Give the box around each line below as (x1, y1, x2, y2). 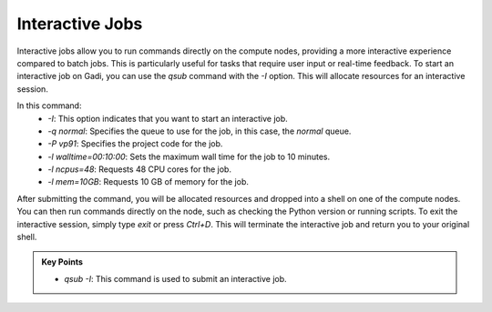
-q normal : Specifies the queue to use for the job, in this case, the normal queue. (47, 126, 352, 136)
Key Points (41, 257, 84, 267)
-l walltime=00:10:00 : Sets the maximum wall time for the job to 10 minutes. (47, 151, 331, 162)
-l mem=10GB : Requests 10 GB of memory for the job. (47, 176, 250, 187)
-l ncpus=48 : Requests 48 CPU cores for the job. (47, 164, 232, 175)
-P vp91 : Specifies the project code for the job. (47, 138, 223, 149)
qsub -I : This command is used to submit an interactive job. (64, 273, 287, 284)
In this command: (16, 100, 82, 111)
